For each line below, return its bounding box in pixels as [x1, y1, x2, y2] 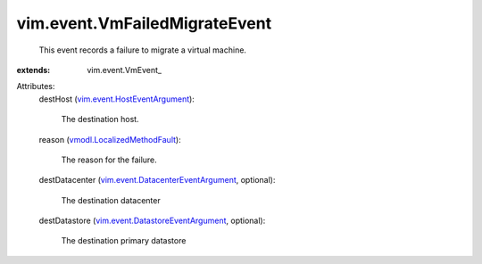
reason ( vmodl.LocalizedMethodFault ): [38, 134, 182, 144]
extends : [16, 64, 51, 75]
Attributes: [16, 81, 55, 92]
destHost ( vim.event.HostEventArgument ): [38, 94, 195, 104]
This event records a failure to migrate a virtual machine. [38, 45, 247, 55]
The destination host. [61, 114, 139, 125]
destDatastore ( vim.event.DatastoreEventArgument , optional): [38, 215, 266, 227]
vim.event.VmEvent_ [87, 64, 162, 75]
